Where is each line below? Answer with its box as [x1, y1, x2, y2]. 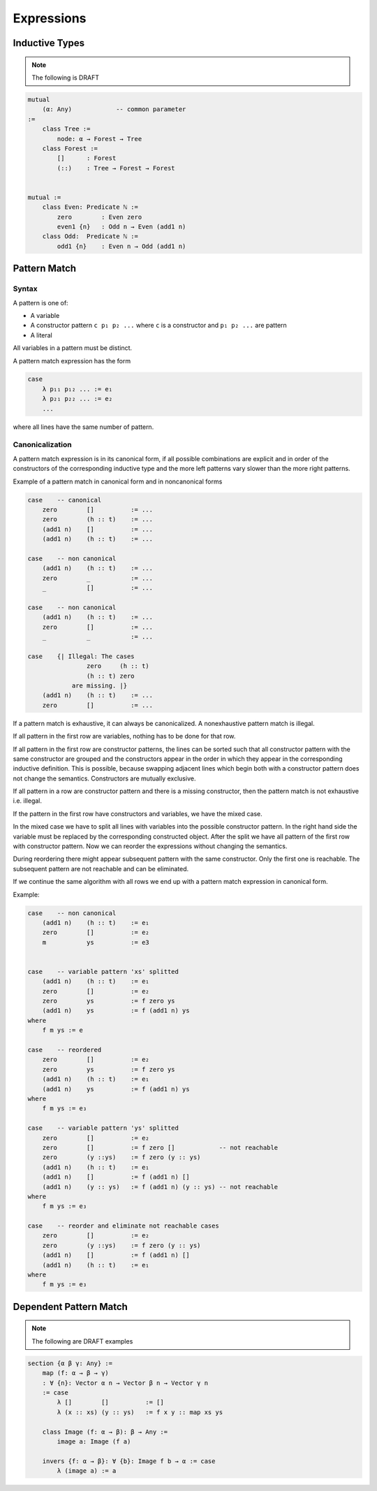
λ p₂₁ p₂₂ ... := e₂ [42, 395, 113, 403]
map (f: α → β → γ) [42, 1369, 110, 1377]
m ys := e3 [42, 938, 149, 946]
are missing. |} [71, 681, 128, 690]
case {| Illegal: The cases [27, 652, 135, 660]
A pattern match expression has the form [13, 356, 131, 365]
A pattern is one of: [13, 298, 69, 307]
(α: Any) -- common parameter [42, 106, 186, 113]
